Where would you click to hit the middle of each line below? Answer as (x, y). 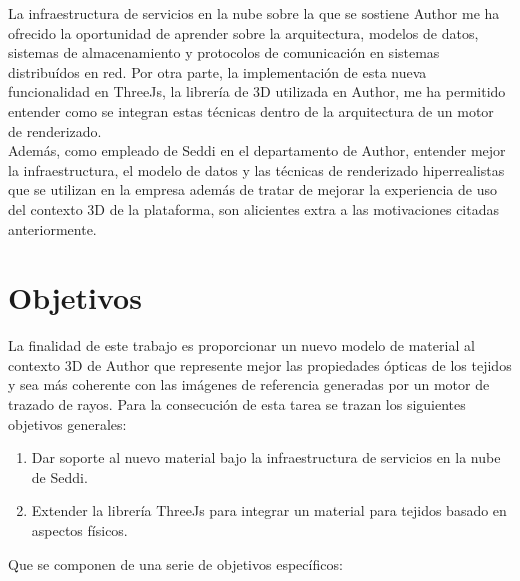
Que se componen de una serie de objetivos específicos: (175, 563)
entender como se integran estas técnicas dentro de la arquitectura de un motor (251, 110)
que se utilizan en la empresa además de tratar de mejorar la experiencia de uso (252, 189)
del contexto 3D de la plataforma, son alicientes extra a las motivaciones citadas (253, 208)
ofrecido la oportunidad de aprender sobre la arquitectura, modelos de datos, (243, 32)
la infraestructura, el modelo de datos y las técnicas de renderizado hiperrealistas (256, 169)
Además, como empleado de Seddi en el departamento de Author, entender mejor (257, 150)
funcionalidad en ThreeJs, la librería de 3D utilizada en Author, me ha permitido (257, 91)
